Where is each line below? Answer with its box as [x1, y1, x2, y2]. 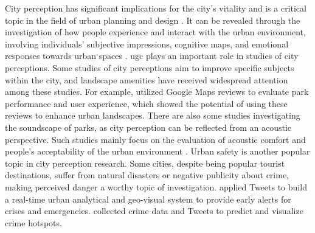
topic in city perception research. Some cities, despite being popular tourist [5, 156, 285, 169]
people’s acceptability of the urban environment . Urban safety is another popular [5, 145, 310, 158]
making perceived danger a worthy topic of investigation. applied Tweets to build [5, 180, 307, 193]
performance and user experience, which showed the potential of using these [5, 97, 288, 110]
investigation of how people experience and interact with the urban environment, [5, 26, 306, 38]
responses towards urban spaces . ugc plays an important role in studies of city [5, 49, 299, 62]
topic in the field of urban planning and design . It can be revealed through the [5, 13, 300, 26]
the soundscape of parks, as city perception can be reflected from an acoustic [5, 120, 292, 133]
